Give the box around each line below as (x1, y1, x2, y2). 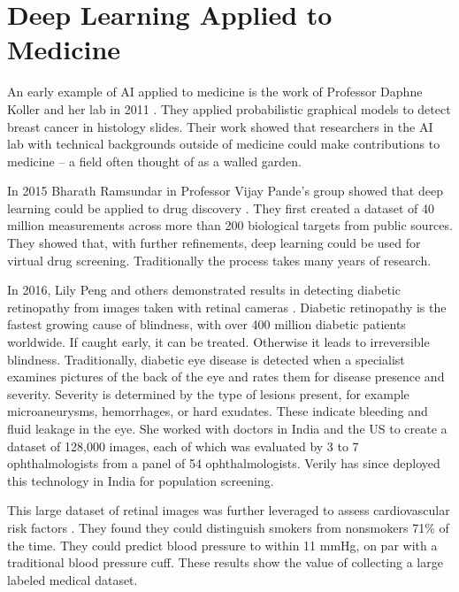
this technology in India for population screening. (7, 471, 274, 489)
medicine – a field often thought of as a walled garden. (7, 151, 302, 170)
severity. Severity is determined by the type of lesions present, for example (7, 384, 409, 403)
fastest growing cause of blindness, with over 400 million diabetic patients (7, 315, 406, 334)
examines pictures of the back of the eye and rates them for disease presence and (7, 367, 445, 386)
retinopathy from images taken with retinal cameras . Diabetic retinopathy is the (7, 297, 447, 316)
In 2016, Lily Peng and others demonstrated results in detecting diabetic (7, 281, 401, 299)
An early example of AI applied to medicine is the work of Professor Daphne (7, 82, 423, 101)
